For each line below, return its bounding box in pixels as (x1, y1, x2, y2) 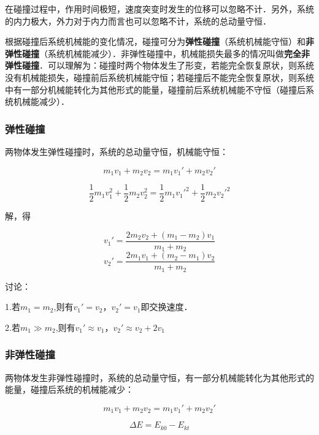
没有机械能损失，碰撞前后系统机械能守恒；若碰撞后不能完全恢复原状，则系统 (5, 70, 314, 83)
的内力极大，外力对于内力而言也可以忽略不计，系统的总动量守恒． (5, 14, 271, 27)
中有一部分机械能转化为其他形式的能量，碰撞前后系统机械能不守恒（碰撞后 (5, 83, 306, 96)
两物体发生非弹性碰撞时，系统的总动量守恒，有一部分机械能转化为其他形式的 (5, 371, 314, 384)
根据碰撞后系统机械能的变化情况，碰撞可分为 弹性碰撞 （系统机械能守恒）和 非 (5, 35, 314, 48)
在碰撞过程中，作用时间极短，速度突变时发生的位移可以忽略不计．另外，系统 (5, 2, 314, 15)
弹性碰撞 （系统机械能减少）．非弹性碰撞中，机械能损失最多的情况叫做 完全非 (5, 47, 310, 59)
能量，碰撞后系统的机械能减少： (5, 383, 134, 396)
